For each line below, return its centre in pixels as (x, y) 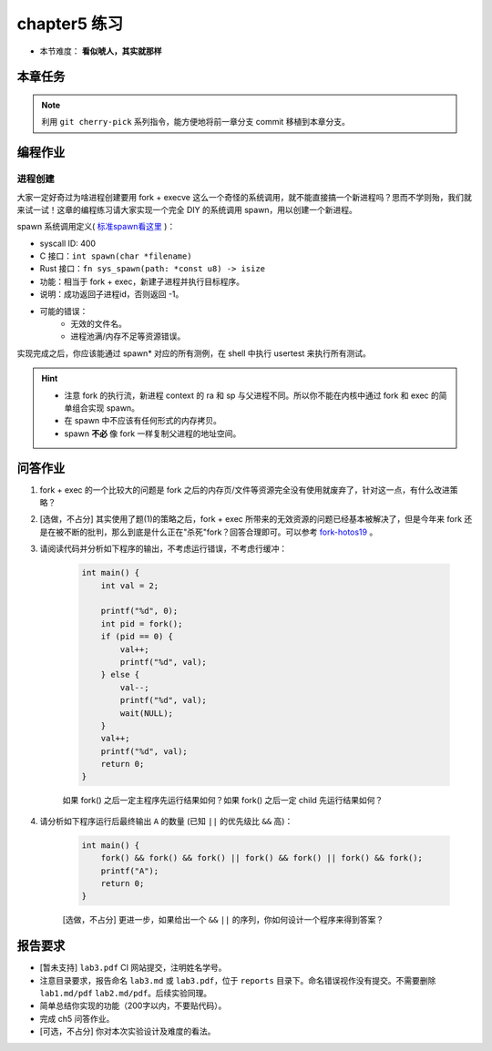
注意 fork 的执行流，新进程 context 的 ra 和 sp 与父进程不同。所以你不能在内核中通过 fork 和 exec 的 (251, 395)
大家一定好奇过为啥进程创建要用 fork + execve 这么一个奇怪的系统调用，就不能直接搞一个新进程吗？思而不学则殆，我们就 (245, 197)
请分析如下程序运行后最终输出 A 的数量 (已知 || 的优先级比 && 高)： (166, 821)
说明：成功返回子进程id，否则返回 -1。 (112, 294)
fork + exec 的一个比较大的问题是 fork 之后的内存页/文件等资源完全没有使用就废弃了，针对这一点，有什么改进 (245, 490)
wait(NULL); (146, 713)
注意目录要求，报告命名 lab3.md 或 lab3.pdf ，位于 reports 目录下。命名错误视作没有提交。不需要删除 (238, 980)
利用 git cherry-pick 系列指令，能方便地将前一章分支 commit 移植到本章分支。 (196, 122)
